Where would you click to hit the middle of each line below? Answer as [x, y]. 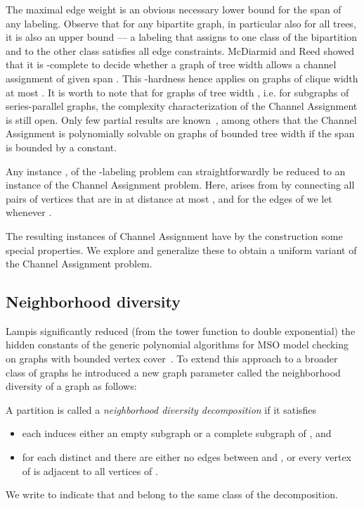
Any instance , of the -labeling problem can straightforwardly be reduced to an [176, 171]
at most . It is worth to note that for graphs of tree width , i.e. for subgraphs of [177, 92]
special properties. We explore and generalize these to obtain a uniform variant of [181, 249]
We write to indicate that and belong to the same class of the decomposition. [172, 494]
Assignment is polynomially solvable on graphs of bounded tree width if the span [180, 133]
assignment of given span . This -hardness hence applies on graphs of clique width [182, 78]
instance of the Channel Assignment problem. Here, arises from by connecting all [180, 185]
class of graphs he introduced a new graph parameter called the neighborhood [173, 372]
